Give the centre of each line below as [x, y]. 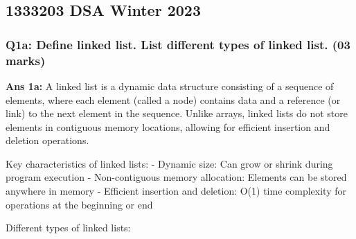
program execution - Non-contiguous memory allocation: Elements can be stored [176, 177]
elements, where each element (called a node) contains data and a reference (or [173, 99]
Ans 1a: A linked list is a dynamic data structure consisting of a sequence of [170, 86]
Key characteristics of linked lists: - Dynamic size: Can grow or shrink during [169, 163]
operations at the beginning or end [79, 204]
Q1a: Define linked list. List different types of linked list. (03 [178, 44]
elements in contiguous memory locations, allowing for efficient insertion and [168, 126]
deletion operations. [47, 140]
